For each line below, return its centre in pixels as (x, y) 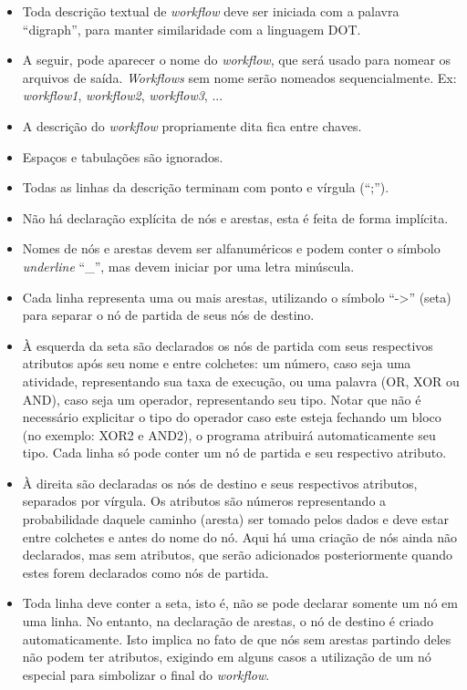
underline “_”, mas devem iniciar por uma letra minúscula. (188, 266)
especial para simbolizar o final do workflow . (146, 674)
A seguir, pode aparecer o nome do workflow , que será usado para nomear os (237, 60)
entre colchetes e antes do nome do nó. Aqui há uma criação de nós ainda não (240, 536)
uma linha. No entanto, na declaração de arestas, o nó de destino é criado (228, 621)
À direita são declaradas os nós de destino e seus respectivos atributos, (220, 483)
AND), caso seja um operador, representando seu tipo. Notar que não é (222, 399)
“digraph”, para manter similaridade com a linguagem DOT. (192, 29)
